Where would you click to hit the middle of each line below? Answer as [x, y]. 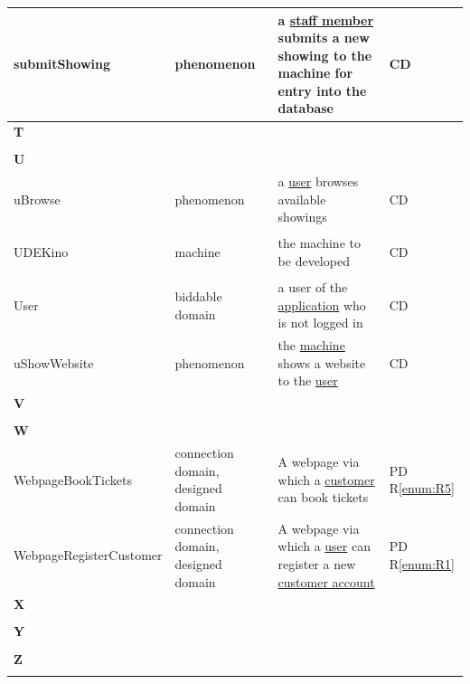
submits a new [324, 38]
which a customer [326, 479]
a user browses [318, 181]
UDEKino [41, 252]
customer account [326, 581]
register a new [317, 563]
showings [302, 217]
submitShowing [62, 64]
